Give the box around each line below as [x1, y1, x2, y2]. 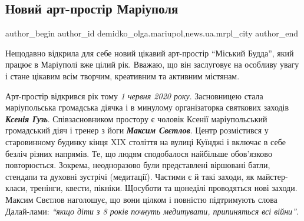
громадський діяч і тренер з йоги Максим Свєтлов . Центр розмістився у [5, 124, 269, 136]
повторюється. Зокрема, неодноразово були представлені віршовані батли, [5, 159, 270, 171]
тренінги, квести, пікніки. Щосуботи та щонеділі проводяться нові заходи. [30, 182, 298, 194]
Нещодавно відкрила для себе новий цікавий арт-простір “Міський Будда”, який [5, 46, 294, 59]
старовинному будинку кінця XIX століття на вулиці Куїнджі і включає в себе [5, 135, 286, 148]
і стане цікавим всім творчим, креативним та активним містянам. [5, 69, 240, 82]
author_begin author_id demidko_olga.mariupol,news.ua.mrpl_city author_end [5, 27, 298, 39]
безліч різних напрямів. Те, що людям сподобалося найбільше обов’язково [5, 147, 272, 159]
